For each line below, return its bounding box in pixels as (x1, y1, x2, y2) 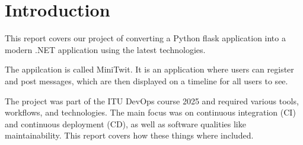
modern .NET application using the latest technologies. (5, 43, 206, 55)
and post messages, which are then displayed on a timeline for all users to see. (5, 74, 288, 87)
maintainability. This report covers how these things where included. (5, 129, 254, 141)
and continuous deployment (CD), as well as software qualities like (5, 117, 246, 130)
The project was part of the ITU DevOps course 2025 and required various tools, (5, 94, 299, 107)
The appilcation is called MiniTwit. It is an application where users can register (5, 63, 294, 75)
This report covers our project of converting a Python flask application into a (5, 32, 286, 44)
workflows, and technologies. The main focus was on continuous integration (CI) (5, 106, 296, 118)
